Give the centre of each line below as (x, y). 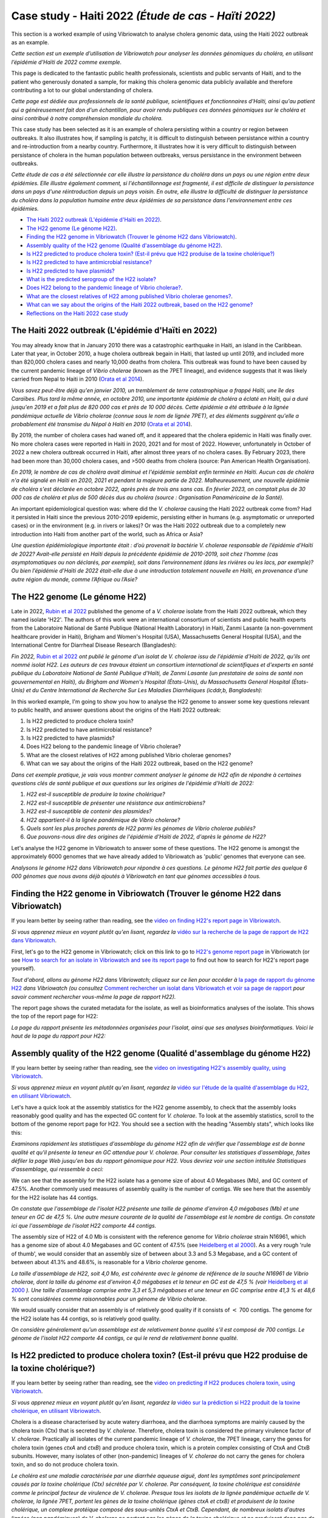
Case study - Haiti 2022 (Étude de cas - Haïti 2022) (143, 16)
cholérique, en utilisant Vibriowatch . (56, 1411)
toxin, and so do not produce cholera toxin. (65, 1465)
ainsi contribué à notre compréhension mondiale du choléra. (87, 118)
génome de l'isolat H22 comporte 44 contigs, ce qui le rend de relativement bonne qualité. (125, 1338)
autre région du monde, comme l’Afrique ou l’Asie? (74, 579)
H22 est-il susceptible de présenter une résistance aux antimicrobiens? (116, 803)
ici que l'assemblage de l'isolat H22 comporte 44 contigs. (84, 1225)
